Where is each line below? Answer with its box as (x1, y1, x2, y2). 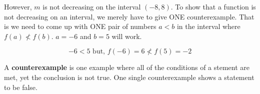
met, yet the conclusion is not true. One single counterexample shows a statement (4, 71, 254, 82)
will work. (111, 30, 142, 41)
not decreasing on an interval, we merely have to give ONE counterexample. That (4, 11, 254, 21)
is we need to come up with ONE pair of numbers (4, 21, 156, 31)
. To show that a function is (170, 1, 256, 11)
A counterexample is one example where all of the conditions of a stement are (4, 62, 250, 72)
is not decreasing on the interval (42, 1, 141, 11)
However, (4, 1, 32, 11)
